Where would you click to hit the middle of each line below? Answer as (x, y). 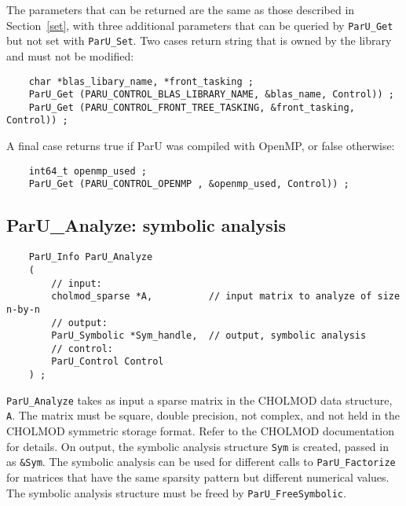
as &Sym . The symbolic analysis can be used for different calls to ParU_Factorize (201, 462)
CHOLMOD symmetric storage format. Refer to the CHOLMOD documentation (200, 431)
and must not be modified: (70, 55)
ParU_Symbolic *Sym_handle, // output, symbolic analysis (209, 336)
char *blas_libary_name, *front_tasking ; (141, 81)
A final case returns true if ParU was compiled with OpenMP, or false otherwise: (201, 146)
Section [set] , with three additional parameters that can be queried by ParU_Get (200, 25)
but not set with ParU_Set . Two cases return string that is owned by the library (199, 40)
